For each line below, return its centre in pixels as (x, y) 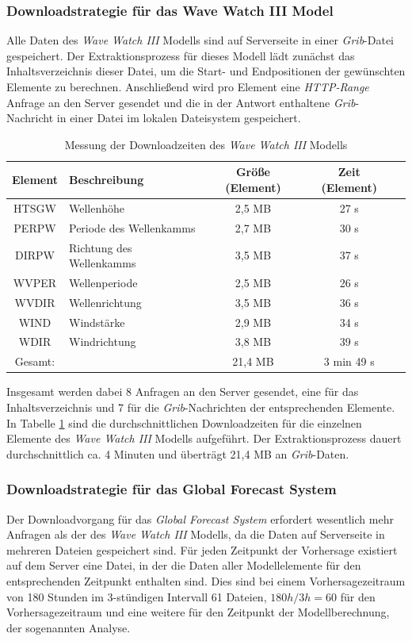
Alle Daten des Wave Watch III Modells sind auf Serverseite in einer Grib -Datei (200, 40)
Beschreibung (106, 180)
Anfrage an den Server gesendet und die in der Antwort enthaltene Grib (181, 102)
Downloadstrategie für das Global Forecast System (172, 489)
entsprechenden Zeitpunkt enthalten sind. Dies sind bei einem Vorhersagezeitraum (206, 580)
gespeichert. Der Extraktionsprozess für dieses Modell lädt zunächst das (181, 55)
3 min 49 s (349, 361)
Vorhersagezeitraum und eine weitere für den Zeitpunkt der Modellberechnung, (198, 612)
